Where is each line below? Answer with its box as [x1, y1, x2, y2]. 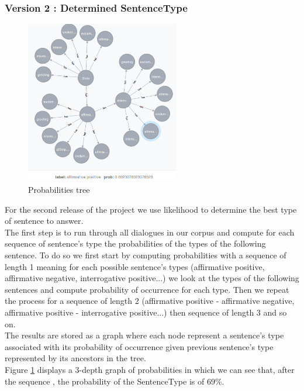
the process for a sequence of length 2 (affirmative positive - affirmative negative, [5, 295, 295, 307]
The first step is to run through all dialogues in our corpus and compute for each [5, 226, 295, 238]
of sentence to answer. [5, 214, 84, 227]
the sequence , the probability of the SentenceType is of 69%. [5, 375, 224, 387]
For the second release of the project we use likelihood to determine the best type [5, 203, 297, 215]
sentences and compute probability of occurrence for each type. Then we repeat [5, 283, 289, 295]
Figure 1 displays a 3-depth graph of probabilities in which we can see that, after [5, 363, 295, 375]
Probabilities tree [28, 184, 90, 195]
